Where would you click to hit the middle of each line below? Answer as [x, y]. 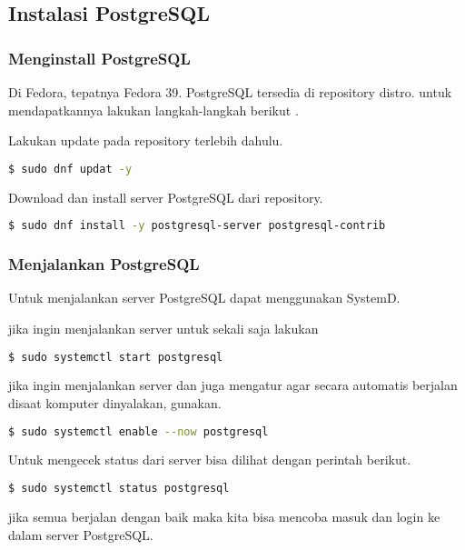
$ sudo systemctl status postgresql [119, 489]
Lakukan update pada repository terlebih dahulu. [146, 140]
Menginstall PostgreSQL [99, 58]
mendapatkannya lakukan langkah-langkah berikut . [153, 110]
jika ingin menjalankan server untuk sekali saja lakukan [163, 328]
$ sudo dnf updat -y [70, 169]
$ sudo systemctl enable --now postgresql [139, 431]
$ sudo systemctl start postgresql [116, 357]
